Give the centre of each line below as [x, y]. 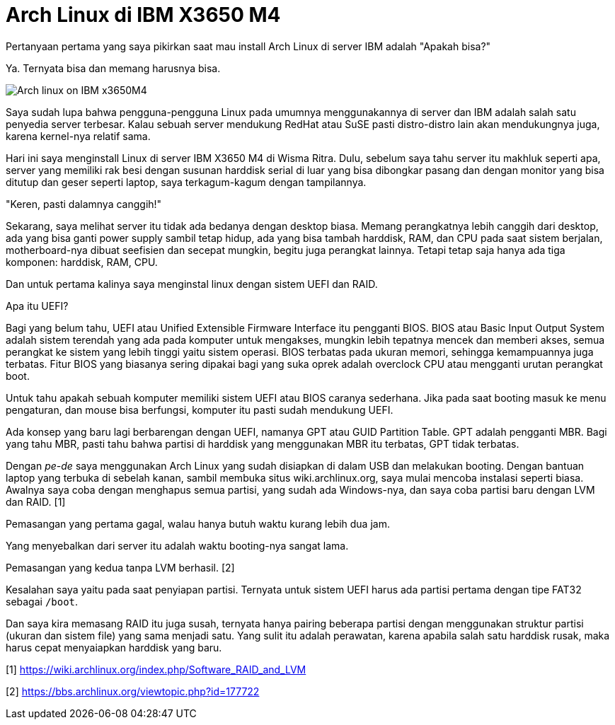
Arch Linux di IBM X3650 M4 [143, 15]
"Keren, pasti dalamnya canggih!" [84, 204]
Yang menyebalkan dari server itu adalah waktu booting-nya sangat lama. [177, 545]
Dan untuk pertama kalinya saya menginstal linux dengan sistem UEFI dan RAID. [192, 284]
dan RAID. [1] [36, 501]
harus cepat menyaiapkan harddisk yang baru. [114, 647]
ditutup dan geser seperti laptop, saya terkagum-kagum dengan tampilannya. [186, 182]
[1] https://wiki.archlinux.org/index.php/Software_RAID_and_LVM [156, 669]
